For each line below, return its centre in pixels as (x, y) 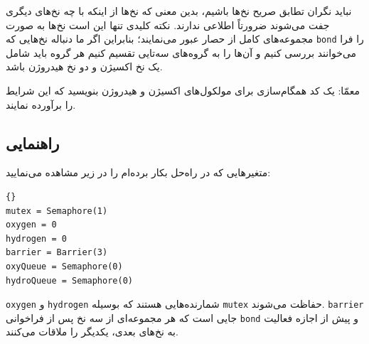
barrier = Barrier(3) (57, 253)
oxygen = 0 (31, 225)
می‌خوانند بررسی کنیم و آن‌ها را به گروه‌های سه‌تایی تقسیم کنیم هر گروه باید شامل (181, 52)
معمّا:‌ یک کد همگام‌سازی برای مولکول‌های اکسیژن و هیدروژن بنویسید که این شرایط (183, 91)
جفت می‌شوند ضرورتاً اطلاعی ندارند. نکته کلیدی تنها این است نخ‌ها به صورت (168, 25)
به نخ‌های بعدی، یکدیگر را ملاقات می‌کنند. (92, 332)
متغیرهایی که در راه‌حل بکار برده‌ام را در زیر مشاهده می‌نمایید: (138, 172)
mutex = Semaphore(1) (57, 211)
